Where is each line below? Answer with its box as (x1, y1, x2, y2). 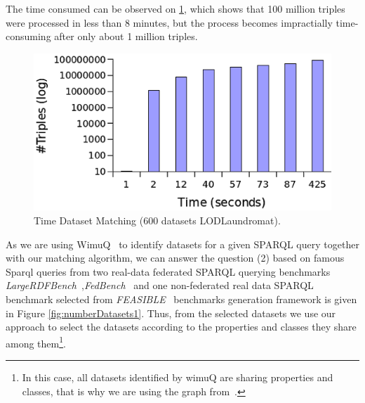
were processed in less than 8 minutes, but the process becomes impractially (6, 15, 333, 30)
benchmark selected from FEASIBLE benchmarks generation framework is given (6, 291, 357, 306)
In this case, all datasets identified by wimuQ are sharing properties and (22, 369, 333, 384)
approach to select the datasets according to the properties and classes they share (6, 319, 357, 334)
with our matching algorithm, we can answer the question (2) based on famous (6, 250, 345, 265)
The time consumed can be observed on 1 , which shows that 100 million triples (6, 1, 345, 15)
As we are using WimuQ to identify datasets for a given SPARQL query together (6, 236, 359, 251)
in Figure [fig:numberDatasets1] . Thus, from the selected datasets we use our (6, 305, 336, 320)
